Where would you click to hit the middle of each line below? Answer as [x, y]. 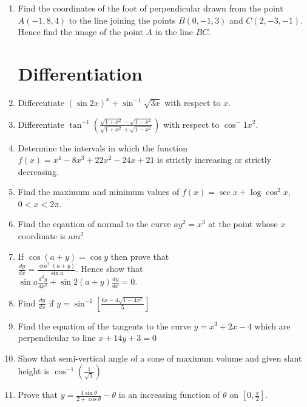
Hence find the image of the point [80, 32]
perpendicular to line [57, 338]
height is [34, 371]
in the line [174, 32]
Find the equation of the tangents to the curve [104, 326]
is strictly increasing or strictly [214, 160]
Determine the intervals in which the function [103, 147]
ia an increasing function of [169, 395]
